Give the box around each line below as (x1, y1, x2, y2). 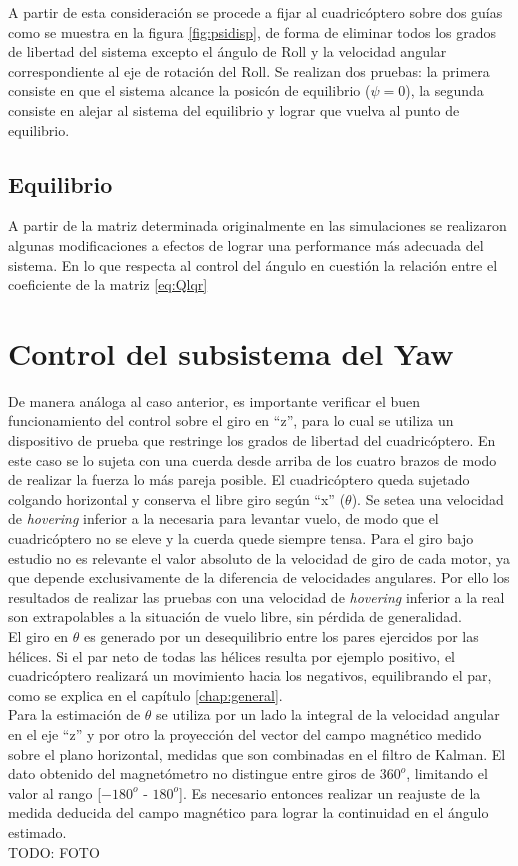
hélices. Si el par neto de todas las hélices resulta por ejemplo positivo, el (8, 645, 455, 666)
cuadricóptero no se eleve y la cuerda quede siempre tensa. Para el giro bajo (8, 528, 474, 549)
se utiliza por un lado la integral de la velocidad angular (156, 704, 500, 725)
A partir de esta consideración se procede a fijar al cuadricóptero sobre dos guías (8, 2, 503, 22)
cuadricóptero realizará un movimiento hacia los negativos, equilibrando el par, (8, 665, 492, 686)
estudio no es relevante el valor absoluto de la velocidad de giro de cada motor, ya (8, 547, 511, 568)
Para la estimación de (8, 704, 141, 725)
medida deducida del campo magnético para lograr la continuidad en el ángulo (8, 802, 489, 823)
